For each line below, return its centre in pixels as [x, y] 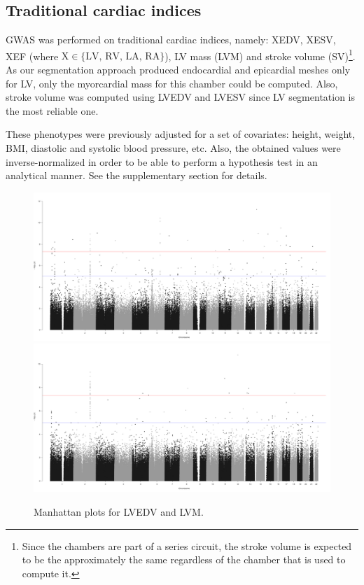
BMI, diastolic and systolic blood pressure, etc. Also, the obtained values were [173, 148]
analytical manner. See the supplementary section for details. [136, 175]
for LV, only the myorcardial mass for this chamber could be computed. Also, [172, 83]
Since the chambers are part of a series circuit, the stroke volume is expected [187, 545]
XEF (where [32, 56]
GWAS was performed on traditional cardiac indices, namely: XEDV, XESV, [171, 40]
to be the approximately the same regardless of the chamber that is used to [184, 559]
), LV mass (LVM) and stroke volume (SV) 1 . [260, 55]
